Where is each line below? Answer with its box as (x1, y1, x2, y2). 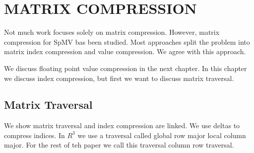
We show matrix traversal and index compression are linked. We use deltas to (4, 120, 240, 131)
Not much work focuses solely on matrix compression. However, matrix (4, 27, 220, 37)
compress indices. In (4, 130, 65, 140)
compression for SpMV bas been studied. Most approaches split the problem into (4, 36, 250, 47)
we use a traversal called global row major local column (77, 130, 246, 140)
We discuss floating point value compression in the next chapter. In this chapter (4, 63, 247, 73)
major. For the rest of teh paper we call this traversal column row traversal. (4, 140, 234, 150)
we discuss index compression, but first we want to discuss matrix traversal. (4, 73, 234, 83)
